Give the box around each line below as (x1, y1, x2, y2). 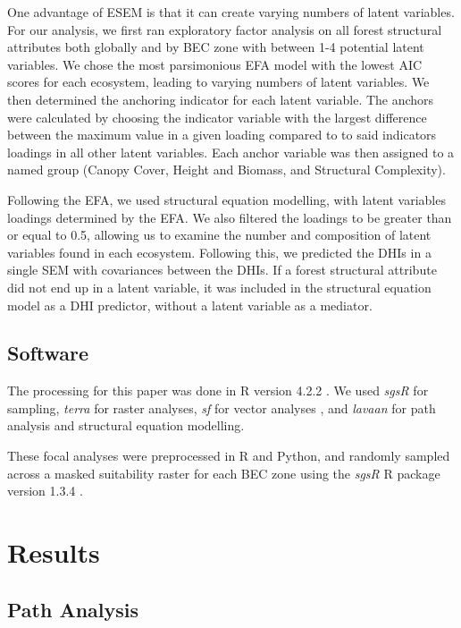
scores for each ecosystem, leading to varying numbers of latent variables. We (7, 72, 430, 91)
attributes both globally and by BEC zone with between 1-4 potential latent (7, 38, 424, 56)
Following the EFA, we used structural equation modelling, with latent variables (7, 190, 446, 208)
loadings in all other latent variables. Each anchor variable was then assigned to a (7, 142, 455, 161)
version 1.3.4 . (7, 481, 83, 500)
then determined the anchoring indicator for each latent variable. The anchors (7, 89, 434, 108)
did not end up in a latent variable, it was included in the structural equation (7, 277, 432, 296)
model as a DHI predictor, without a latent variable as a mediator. (7, 295, 373, 314)
